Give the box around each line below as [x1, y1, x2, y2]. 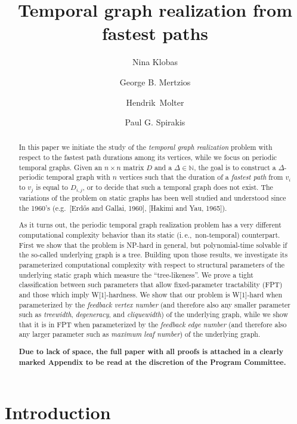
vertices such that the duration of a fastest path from [119, 172, 283, 182]
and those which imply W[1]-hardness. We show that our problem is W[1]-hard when [18, 289, 283, 299]
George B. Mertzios [119, 75, 191, 88]
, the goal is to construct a [194, 162, 276, 172]
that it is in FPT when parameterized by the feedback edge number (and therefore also [18, 319, 287, 329]
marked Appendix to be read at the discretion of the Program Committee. [18, 357, 286, 367]
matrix [123, 162, 144, 172]
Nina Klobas [132, 56, 178, 68]
